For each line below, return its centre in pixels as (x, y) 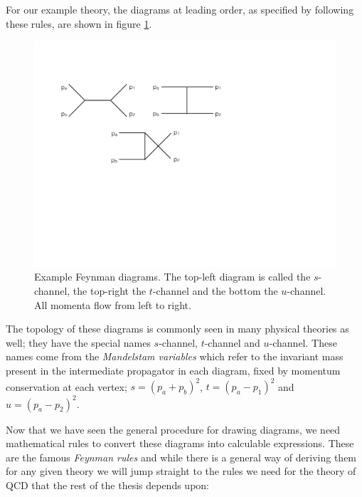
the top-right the (110, 290)
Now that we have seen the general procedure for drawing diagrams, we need (173, 429)
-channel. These (303, 342)
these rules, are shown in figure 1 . (79, 23)
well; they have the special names (78, 342)
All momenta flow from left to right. (113, 304)
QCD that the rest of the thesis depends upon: (107, 485)
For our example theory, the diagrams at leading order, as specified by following (180, 9)
